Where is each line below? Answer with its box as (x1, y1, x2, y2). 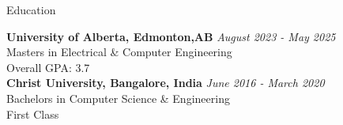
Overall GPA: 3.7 (6, 59, 90, 75)
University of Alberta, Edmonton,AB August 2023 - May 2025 (6, 28, 336, 44)
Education (6, 2, 56, 17)
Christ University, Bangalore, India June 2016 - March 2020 (6, 74, 325, 91)
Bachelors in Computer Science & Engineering (6, 89, 230, 106)
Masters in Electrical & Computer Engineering (6, 44, 232, 60)
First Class (6, 105, 59, 122)
